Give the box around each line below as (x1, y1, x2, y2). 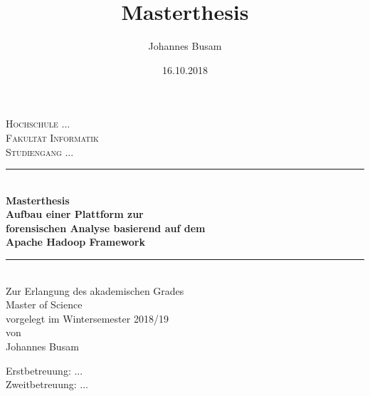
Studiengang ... (6, 144, 74, 159)
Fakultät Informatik (6, 130, 99, 145)
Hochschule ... (6, 116, 70, 131)
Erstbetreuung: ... (6, 363, 83, 377)
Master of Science (6, 297, 83, 312)
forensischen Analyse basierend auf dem (6, 220, 206, 235)
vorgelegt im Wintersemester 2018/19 (6, 311, 169, 325)
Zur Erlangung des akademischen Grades (6, 283, 184, 298)
